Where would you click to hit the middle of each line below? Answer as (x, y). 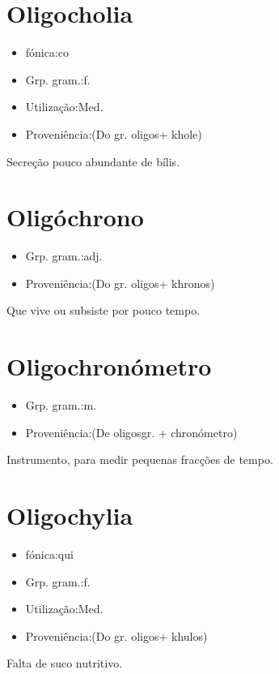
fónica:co (47, 52)
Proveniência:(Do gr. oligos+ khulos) (116, 635)
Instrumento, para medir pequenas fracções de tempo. (140, 459)
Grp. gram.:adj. (64, 256)
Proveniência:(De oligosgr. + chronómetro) (131, 432)
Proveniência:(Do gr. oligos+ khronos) (120, 283)
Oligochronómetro (109, 366)
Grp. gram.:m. (61, 405)
